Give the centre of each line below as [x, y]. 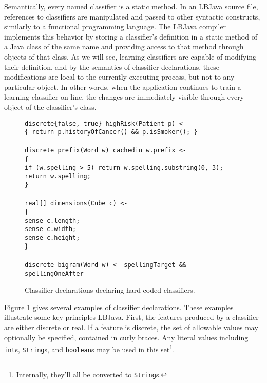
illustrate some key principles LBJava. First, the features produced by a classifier [131, 317]
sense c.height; [52, 237]
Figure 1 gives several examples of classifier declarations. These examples [119, 307]
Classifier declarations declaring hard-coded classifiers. [110, 290]
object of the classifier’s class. [50, 107]
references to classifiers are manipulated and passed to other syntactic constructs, [132, 16]
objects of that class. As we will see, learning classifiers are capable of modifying [130, 56]
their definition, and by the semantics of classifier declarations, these [112, 66]
